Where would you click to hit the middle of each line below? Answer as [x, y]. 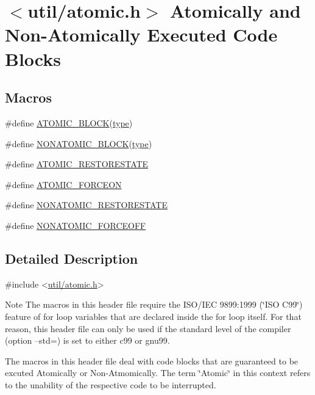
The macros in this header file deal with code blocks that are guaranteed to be [152, 361]
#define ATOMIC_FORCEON [63, 184]
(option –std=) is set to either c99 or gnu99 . [87, 340]
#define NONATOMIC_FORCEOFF [76, 225]
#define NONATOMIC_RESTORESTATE [87, 205]
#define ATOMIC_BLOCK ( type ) [69, 122]
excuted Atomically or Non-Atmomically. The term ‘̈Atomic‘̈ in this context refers [158, 373]
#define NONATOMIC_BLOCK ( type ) [79, 143]
